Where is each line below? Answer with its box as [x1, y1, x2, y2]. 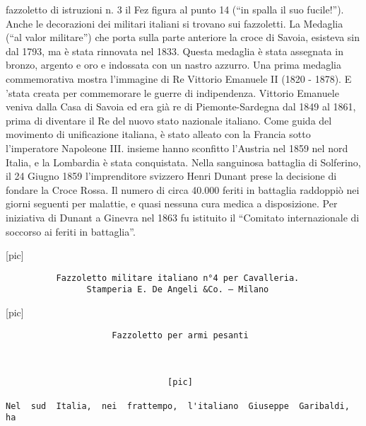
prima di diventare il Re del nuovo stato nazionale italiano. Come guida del [6, 113, 332, 127]
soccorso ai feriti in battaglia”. [6, 224, 136, 238]
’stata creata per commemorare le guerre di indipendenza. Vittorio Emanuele [6, 85, 339, 100]
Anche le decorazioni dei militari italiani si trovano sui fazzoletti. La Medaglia [6, 16, 343, 30]
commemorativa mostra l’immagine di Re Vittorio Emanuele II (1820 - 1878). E [6, 71, 352, 86]
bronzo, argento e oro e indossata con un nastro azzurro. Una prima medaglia [6, 57, 341, 72]
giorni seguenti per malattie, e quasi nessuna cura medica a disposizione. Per [6, 196, 338, 211]
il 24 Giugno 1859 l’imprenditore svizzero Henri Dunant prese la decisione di [6, 168, 337, 183]
